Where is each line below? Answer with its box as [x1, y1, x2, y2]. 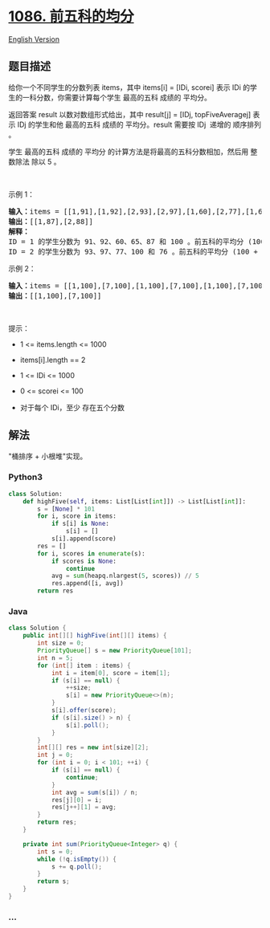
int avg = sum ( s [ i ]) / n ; [51, 788, 138, 796]
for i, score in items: [37, 512, 117, 520]
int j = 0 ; [37, 751, 74, 759]
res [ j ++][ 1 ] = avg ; [51, 804, 117, 812]
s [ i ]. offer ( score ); [51, 706, 117, 714]
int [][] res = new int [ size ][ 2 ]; [37, 743, 149, 751]
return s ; [37, 877, 70, 885]
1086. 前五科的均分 [8, 7, 134, 26]
